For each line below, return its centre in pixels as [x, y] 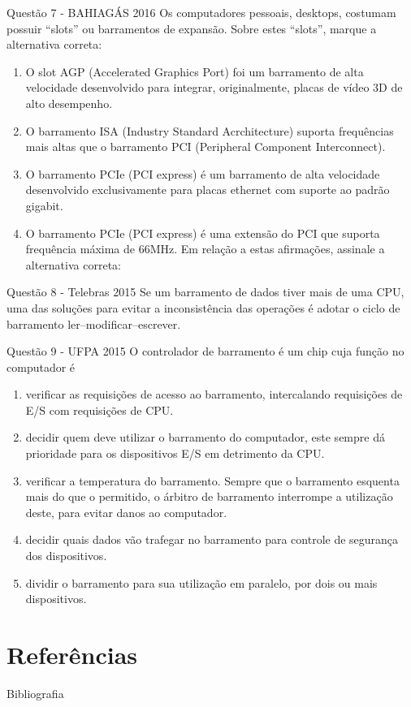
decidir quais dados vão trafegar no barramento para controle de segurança [212, 539]
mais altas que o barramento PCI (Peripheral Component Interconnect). [205, 147]
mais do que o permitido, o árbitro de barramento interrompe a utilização [209, 496]
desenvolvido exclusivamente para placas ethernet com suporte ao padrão [208, 190]
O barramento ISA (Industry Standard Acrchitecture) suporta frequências [210, 130]
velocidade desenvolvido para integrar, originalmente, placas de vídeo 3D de [214, 87]
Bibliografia [35, 693]
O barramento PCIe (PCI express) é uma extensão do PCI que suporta [203, 233]
